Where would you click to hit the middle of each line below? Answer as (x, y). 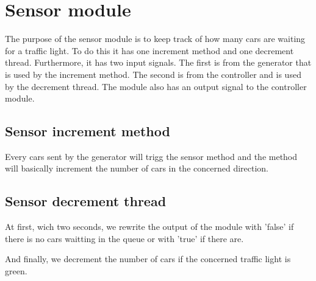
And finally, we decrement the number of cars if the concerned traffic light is (148, 259)
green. (16, 271)
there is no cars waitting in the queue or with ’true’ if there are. (124, 238)
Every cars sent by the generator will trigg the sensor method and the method (151, 156)
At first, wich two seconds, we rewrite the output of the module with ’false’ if (149, 227)
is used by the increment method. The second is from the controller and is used (153, 74)
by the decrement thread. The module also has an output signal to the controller (156, 86)
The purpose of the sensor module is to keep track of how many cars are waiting (155, 39)
